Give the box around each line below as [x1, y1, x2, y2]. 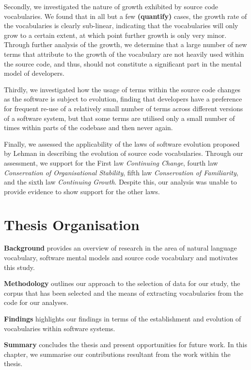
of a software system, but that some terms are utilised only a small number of [4, 113, 235, 123]
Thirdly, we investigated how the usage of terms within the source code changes [4, 84, 241, 94]
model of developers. [4, 68, 64, 78]
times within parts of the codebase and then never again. [4, 122, 173, 133]
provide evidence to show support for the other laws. [4, 186, 160, 196]
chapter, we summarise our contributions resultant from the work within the [4, 349, 231, 359]
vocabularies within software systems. [4, 323, 115, 333]
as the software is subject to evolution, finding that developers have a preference [4, 94, 242, 104]
